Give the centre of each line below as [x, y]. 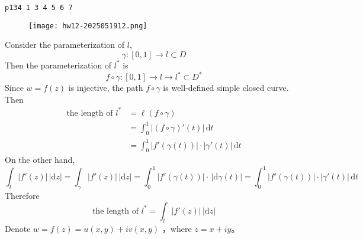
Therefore [22, 196]
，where [177, 228]
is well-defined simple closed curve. [226, 87]
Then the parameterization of [58, 65]
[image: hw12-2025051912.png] [88, 26]
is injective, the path [106, 87]
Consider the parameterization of [65, 45]
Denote [18, 228]
